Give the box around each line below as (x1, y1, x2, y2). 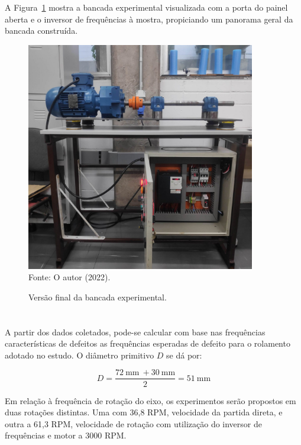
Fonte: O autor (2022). (28, 271, 111, 283)
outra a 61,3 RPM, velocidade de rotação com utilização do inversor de (5, 417, 262, 430)
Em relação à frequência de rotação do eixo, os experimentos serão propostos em (5, 394, 296, 406)
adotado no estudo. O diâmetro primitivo (5, 348, 154, 361)
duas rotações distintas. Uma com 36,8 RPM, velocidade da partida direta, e (5, 406, 283, 418)
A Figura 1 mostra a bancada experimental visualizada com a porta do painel (5, 1, 288, 13)
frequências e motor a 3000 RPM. (5, 429, 127, 441)
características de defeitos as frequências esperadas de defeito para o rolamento (5, 337, 290, 350)
